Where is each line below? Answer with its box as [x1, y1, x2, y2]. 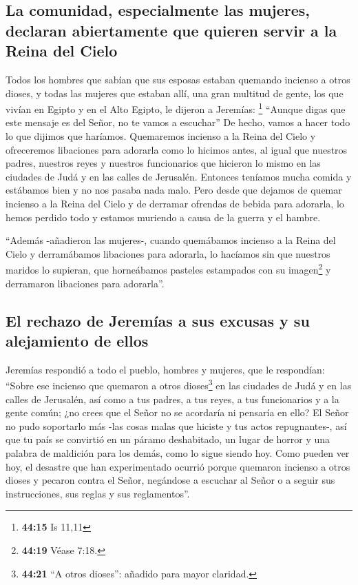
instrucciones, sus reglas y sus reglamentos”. [6, 486, 190, 500]
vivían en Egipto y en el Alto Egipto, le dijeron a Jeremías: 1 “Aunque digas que [6, 100, 346, 116]
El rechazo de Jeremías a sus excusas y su [6, 309, 310, 331]
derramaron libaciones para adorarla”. [6, 276, 165, 290]
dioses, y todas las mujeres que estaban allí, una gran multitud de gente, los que [6, 85, 344, 100]
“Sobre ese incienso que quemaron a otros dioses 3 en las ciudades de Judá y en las [6, 376, 352, 393]
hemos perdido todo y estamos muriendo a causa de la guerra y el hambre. [6, 209, 321, 224]
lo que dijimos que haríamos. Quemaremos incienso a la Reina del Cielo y [6, 129, 316, 143]
